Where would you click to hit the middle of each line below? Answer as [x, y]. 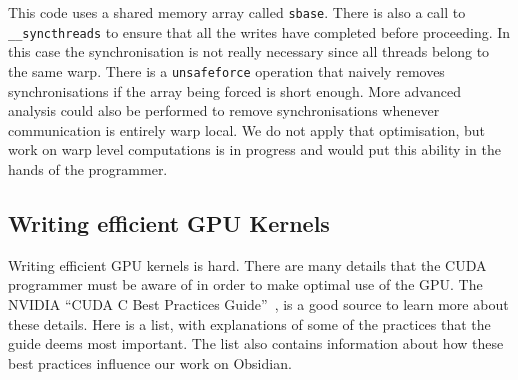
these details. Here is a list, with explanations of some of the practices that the [249, 323]
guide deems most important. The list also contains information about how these [256, 343]
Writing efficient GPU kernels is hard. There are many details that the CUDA [247, 264]
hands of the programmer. [88, 168]
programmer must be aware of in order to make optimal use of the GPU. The [245, 284]
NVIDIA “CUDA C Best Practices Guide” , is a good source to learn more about [258, 303]
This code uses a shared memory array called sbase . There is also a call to [237, 12]
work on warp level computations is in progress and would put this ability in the [254, 149]
